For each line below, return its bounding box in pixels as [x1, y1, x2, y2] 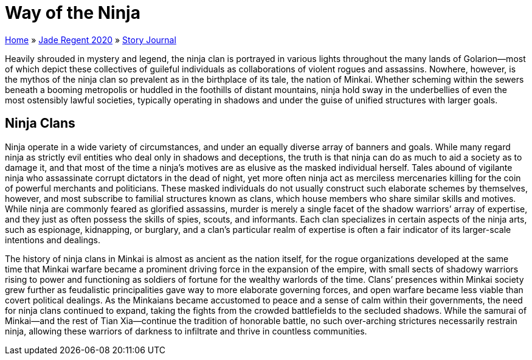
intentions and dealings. [5, 234, 100, 245]
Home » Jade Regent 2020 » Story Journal [5, 34, 176, 45]
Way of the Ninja [5, 2, 140, 23]
